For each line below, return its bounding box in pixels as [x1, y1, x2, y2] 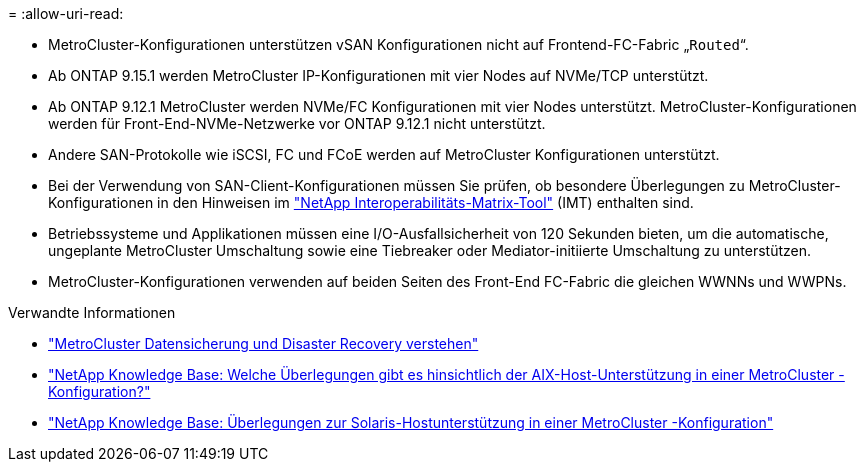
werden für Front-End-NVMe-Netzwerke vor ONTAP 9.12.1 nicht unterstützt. [48, 115, 546, 132]
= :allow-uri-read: [8, 5, 124, 22]
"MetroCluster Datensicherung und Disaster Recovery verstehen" [48, 335, 479, 352]
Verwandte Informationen [8, 304, 176, 321]
